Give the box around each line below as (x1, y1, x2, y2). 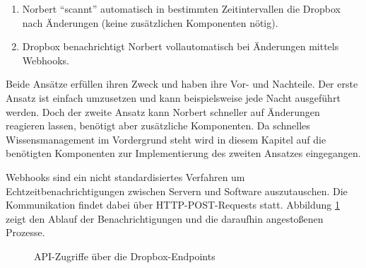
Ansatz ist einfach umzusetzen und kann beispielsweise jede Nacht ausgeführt (6, 90, 341, 105)
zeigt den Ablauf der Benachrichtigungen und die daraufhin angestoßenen (6, 211, 324, 226)
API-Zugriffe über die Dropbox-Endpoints (34, 248, 216, 263)
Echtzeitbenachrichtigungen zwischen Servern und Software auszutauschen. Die (6, 183, 348, 198)
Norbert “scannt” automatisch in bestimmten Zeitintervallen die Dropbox (22, 1, 341, 16)
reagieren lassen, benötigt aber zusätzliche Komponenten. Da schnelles (6, 118, 310, 133)
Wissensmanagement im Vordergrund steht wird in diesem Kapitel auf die (6, 132, 326, 146)
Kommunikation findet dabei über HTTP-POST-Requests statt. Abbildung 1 (6, 197, 341, 212)
